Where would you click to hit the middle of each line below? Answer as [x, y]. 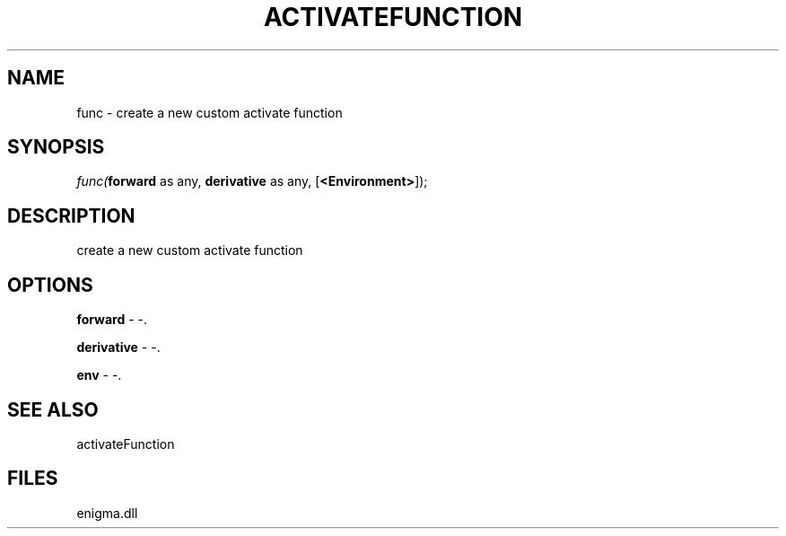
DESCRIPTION [71, 215]
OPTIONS [50, 285]
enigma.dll [107, 513]
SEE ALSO [53, 409]
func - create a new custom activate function [210, 112]
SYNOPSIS [56, 147]
